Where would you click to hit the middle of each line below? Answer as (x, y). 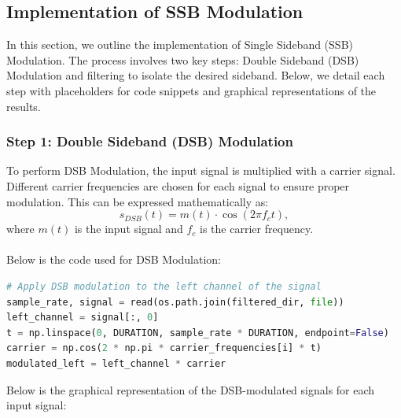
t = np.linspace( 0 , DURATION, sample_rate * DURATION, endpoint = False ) (198, 333)
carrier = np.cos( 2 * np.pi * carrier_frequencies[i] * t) (164, 348)
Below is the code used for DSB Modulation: (114, 259)
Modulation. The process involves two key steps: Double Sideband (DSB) (183, 59)
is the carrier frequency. (257, 229)
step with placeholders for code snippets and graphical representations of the (191, 90)
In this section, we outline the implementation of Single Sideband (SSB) (180, 44)
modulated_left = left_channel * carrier (116, 363)
